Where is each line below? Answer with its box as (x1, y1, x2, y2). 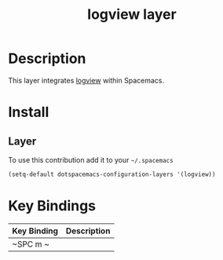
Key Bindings (8, 197, 97, 214)
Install (8, 104, 49, 121)
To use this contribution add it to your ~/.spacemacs (8, 155, 174, 164)
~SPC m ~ (12, 238, 49, 249)
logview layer (87, 5, 177, 24)
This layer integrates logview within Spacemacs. (8, 75, 165, 85)
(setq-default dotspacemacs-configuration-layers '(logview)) (8, 170, 216, 178)
